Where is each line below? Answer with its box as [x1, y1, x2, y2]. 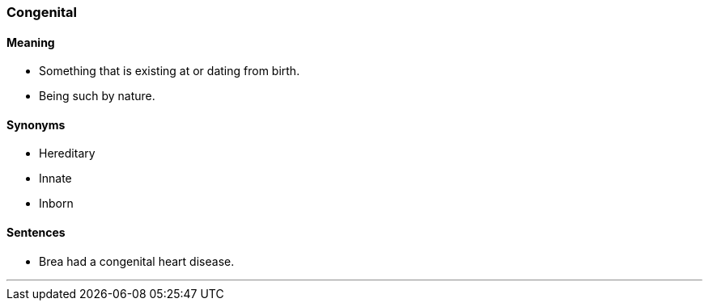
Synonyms [6, 117, 66, 132]
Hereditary [39, 146, 96, 161]
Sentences [6, 225, 66, 240]
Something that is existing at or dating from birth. [39, 64, 300, 78]
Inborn [39, 196, 74, 211]
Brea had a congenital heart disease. [39, 254, 235, 268]
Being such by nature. [39, 89, 155, 103]
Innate [39, 171, 72, 186]
